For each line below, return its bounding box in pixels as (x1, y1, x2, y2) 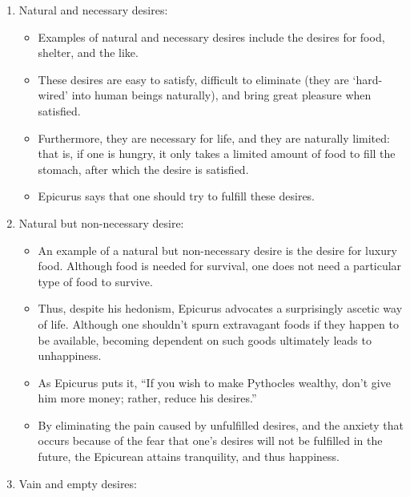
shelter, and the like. (38, 44, 139, 61)
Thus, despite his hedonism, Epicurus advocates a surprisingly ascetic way (38, 300, 403, 317)
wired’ (38, 87, 68, 103)
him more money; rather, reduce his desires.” (38, 390, 257, 406)
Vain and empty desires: (18, 475, 137, 491)
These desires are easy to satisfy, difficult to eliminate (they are (38, 71, 349, 87)
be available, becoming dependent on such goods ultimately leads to (38, 331, 372, 348)
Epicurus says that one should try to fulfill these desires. (38, 188, 316, 204)
